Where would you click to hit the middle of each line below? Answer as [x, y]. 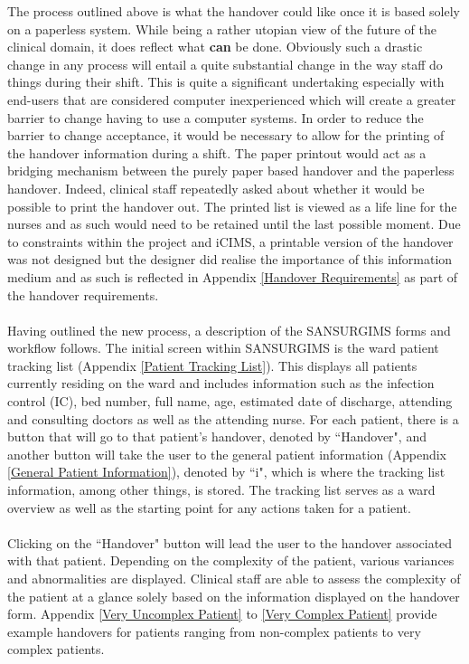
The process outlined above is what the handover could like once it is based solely [234, 11]
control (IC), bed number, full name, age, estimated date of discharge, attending [230, 401]
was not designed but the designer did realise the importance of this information [230, 259]
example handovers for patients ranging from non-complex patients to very [214, 631]
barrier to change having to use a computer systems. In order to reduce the [216, 117]
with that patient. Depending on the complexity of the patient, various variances [231, 560]
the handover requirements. [83, 294]
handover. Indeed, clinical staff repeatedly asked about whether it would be [216, 188]
